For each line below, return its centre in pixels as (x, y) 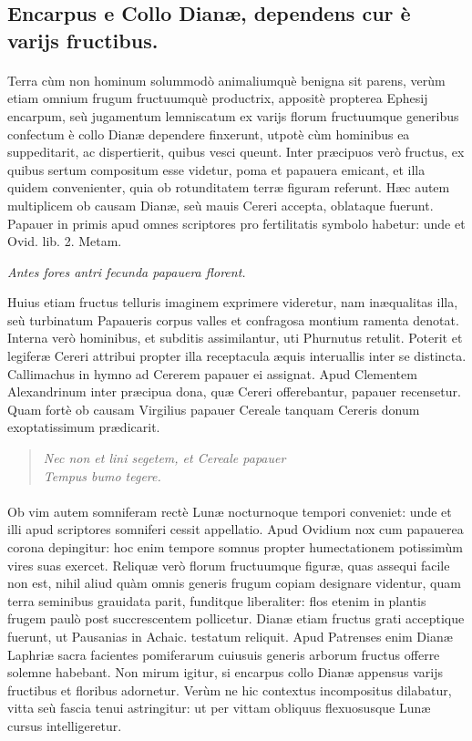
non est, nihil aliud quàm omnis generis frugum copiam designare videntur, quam (234, 583)
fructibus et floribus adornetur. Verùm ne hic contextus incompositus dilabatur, (230, 690)
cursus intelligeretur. (65, 725)
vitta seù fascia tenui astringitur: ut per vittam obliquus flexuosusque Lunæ (219, 708)
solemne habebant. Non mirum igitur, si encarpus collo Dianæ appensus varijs (226, 672)
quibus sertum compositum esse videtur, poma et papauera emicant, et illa (216, 169)
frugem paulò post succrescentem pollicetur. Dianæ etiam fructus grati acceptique (236, 618)
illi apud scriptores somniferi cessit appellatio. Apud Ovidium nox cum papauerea (236, 529)
